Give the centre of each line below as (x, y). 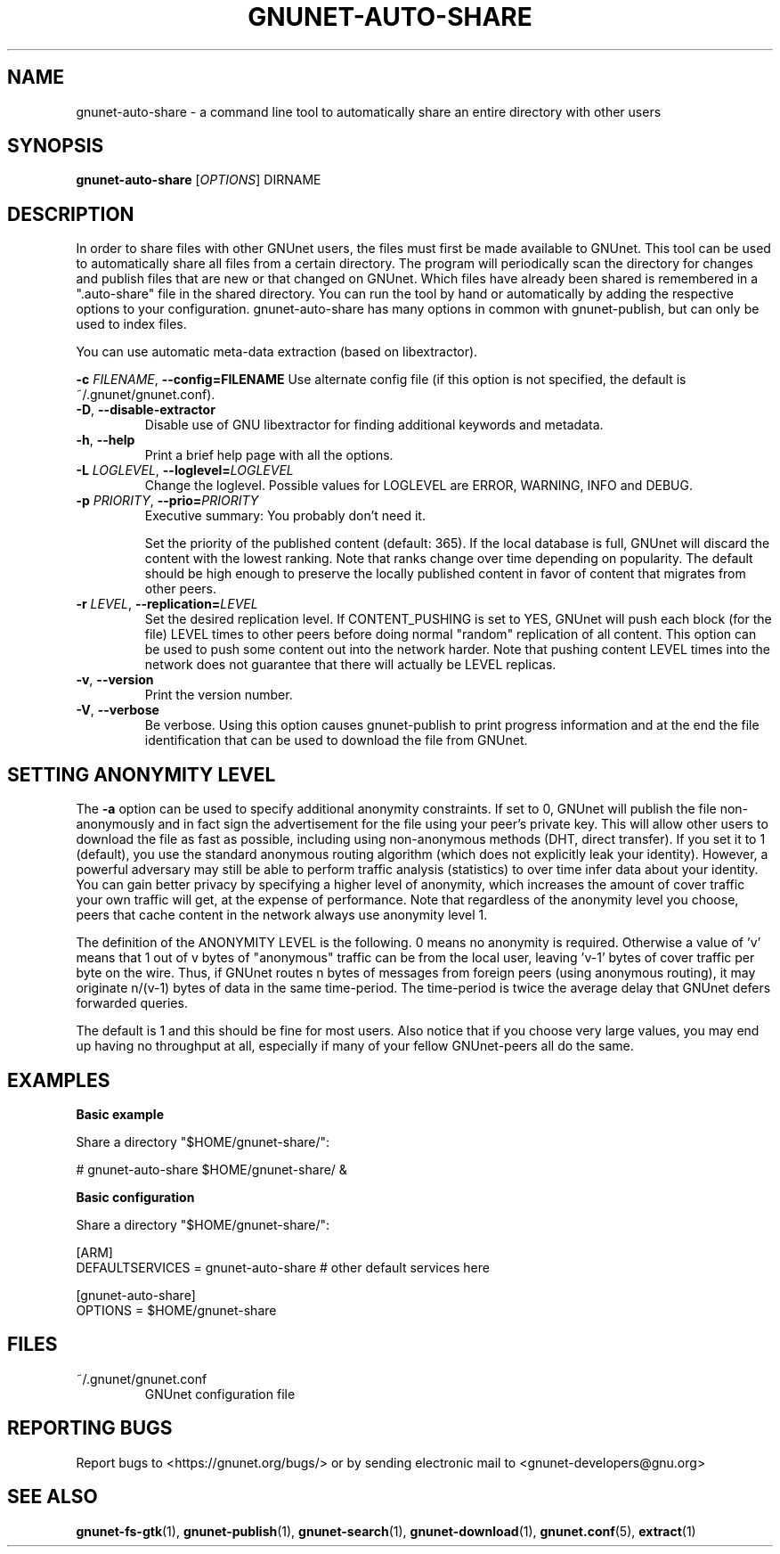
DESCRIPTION (71, 214)
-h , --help (106, 440)
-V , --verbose (118, 710)
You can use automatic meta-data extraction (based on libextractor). (277, 352)
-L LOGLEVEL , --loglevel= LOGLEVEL (185, 470)
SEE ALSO (53, 1497)
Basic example (120, 1114)
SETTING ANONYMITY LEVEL (142, 774)
